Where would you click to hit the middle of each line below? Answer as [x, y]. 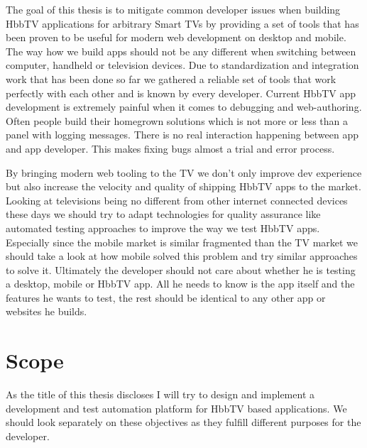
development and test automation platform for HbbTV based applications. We [176, 408]
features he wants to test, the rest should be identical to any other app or [166, 297]
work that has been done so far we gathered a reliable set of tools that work [171, 78]
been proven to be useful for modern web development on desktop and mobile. [176, 37]
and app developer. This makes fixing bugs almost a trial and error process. [170, 148]
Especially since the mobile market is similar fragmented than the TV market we [182, 242]
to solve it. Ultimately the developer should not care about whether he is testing [181, 269]
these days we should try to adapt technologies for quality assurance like [163, 214]
